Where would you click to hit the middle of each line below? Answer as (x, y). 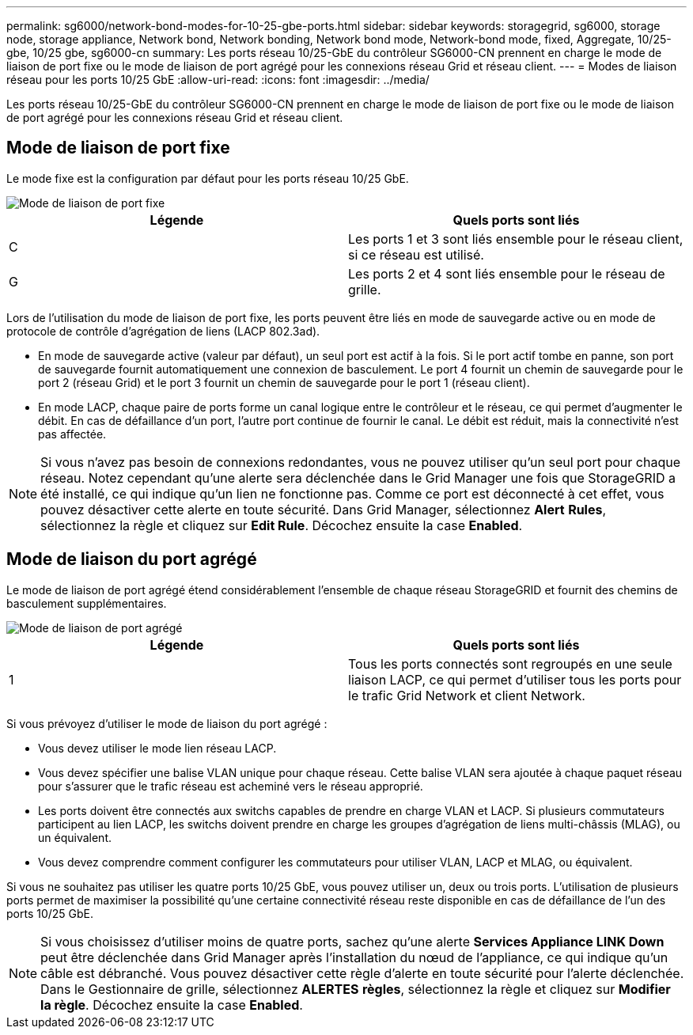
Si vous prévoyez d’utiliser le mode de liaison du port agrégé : (167, 723)
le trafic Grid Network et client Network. (467, 695)
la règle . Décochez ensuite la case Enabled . (172, 1005)
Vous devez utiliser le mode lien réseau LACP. (157, 748)
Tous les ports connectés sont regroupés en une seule (510, 663)
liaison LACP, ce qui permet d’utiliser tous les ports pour (515, 679)
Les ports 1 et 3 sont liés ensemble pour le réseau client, (516, 239)
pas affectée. (72, 434)
